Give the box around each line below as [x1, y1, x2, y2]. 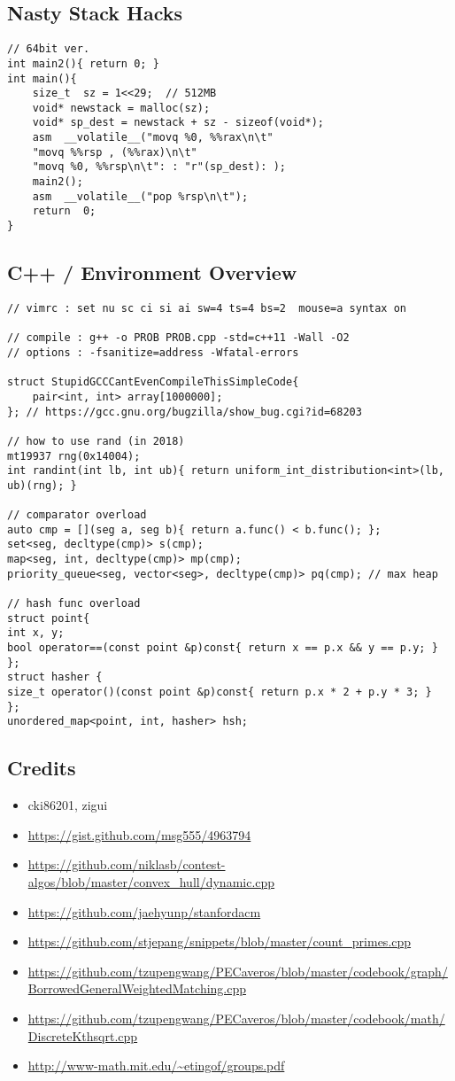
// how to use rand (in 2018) [7, 434, 185, 447]
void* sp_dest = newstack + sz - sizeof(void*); [32, 116, 324, 129]
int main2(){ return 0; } [7, 57, 159, 70]
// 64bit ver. [7, 43, 90, 56]
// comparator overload [7, 509, 147, 522]
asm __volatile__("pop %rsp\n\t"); [32, 190, 249, 203]
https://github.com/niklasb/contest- [27, 855, 226, 874]
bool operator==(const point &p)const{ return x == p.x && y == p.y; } [7, 642, 438, 655]
